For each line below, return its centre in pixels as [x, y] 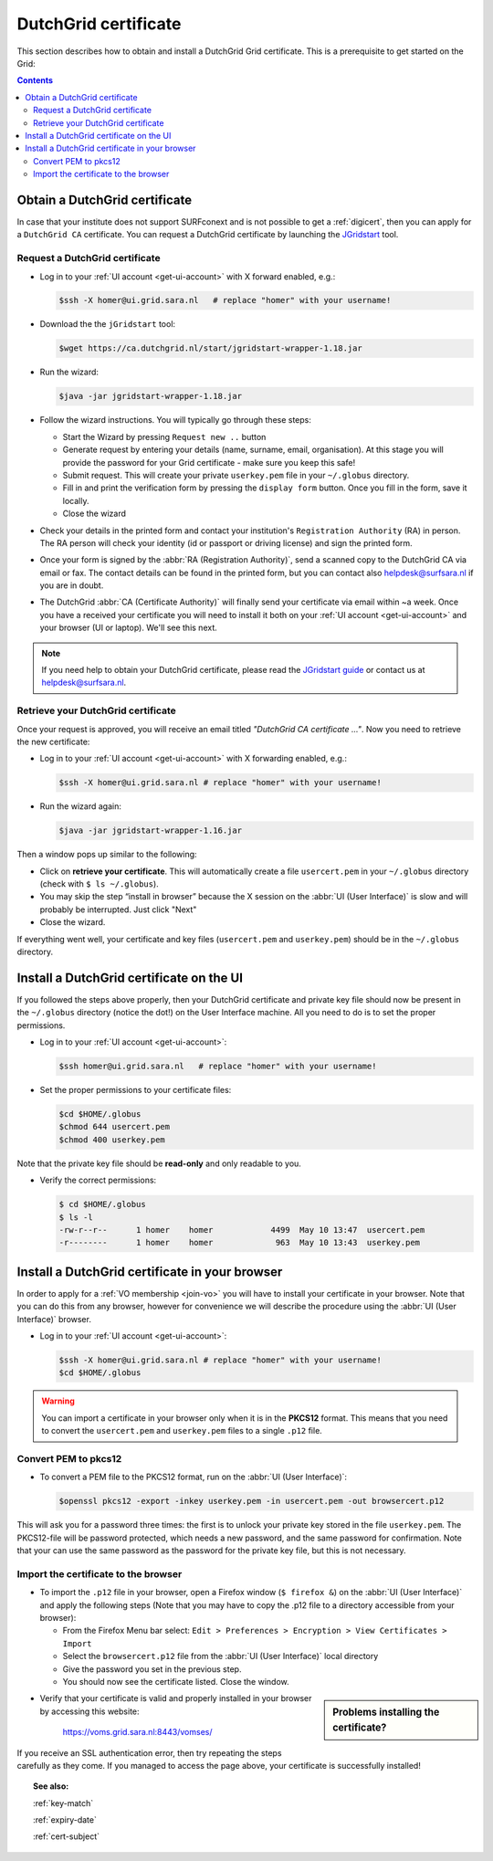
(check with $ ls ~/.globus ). [99, 884]
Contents [35, 80]
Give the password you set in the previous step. [152, 1669]
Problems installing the [386, 1712]
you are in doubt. [72, 585]
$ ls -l [76, 1217]
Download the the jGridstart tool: [108, 324]
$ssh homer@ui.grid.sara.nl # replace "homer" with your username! [218, 1067]
